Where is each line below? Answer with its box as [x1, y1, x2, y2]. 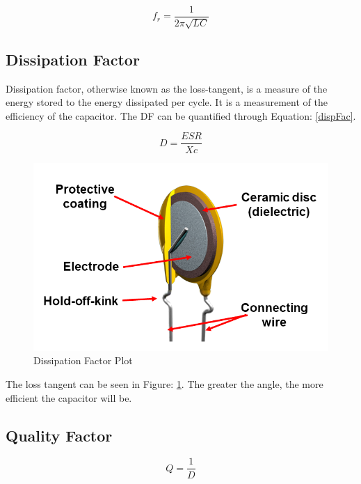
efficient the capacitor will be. [6, 390, 132, 405]
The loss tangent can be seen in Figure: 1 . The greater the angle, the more [6, 377, 323, 391]
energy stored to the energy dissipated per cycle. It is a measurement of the [6, 95, 328, 109]
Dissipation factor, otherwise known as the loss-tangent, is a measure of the [6, 81, 328, 95]
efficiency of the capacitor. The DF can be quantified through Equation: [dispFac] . [6, 108, 356, 123]
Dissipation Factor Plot [33, 353, 133, 368]
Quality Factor [6, 424, 113, 446]
